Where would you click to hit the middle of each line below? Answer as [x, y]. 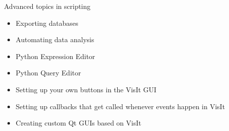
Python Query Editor [48, 73]
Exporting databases [47, 23]
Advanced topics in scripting [47, 6]
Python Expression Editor [55, 56]
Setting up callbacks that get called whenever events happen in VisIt [120, 106]
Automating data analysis [55, 39]
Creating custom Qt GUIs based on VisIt [78, 123]
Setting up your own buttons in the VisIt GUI [86, 89]
